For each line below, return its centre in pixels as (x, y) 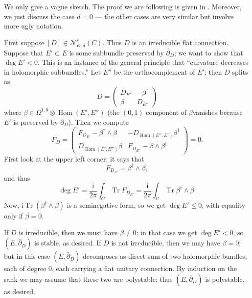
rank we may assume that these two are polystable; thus (88, 279)
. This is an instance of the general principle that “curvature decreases (143, 62)
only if (13, 216)
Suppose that (24, 52)
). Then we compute (98, 122)
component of (166, 112)
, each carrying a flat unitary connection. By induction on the (144, 268)
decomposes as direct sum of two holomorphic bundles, (165, 256)
